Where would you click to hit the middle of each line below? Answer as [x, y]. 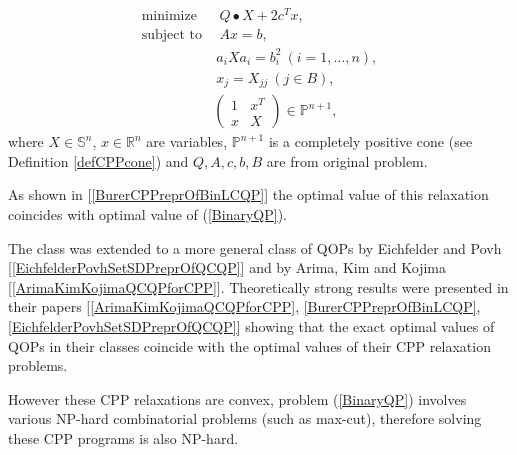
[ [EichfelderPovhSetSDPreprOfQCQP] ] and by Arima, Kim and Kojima [227, 267]
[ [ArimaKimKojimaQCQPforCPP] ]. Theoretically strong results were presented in [258, 286]
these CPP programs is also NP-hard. [123, 437]
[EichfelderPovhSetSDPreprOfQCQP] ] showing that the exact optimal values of [251, 325]
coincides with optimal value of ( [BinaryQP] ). [147, 213]
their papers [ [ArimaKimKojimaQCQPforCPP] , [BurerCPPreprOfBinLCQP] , [244, 306]
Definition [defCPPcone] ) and [98, 160]
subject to [172, 35]
